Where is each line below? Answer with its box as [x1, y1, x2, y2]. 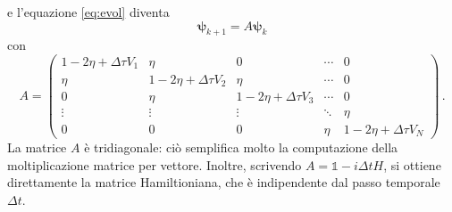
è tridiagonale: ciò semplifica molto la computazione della [84, 138, 398, 157]
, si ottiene [383, 155, 441, 174]
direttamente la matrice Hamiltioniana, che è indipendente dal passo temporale [7, 173, 440, 192]
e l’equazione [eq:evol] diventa [7, 3, 170, 20]
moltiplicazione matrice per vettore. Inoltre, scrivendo [7, 155, 302, 174]
